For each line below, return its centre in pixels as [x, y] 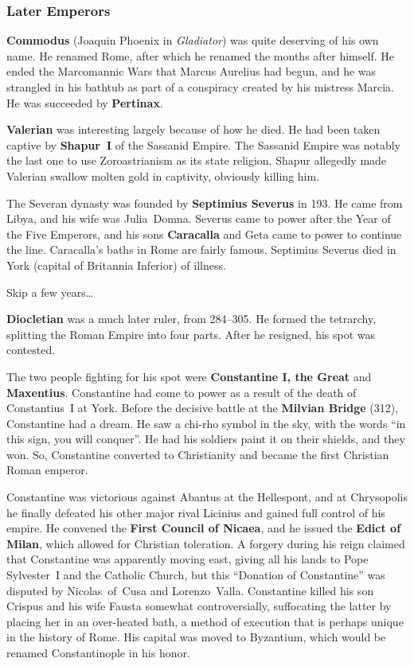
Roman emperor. [47, 470]
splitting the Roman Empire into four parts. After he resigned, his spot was [191, 334]
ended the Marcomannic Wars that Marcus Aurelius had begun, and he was [191, 71]
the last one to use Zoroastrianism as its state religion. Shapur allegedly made [197, 160]
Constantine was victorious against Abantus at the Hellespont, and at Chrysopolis [207, 497]
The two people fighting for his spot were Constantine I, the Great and [189, 376]
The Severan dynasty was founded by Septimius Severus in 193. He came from [205, 203]
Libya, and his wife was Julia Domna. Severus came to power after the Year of [199, 218]
